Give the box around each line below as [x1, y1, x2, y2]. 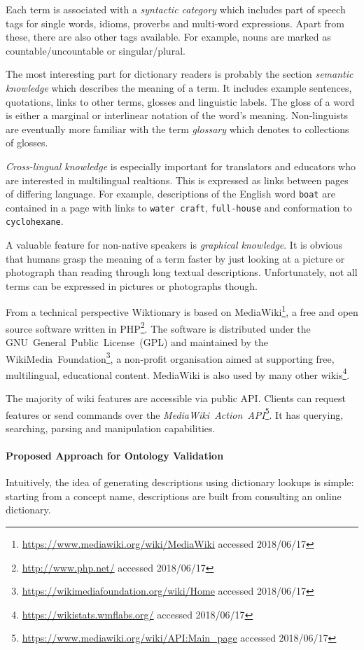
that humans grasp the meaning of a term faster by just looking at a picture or [6, 251, 345, 265]
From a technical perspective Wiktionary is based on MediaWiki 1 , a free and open [6, 303, 358, 319]
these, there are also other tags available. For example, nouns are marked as [6, 29, 331, 44]
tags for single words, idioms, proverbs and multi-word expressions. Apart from [6, 15, 344, 30]
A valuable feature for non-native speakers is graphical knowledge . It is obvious [6, 237, 343, 252]
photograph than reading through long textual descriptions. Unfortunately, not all [6, 265, 358, 279]
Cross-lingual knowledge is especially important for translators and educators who [6, 158, 356, 173]
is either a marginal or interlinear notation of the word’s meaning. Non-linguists [6, 108, 349, 123]
